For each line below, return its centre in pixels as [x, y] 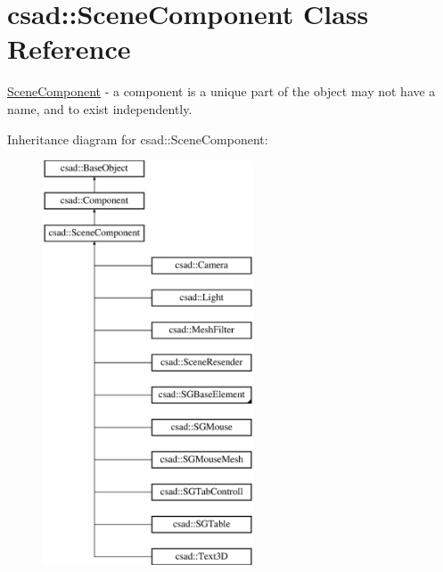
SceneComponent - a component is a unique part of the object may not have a [221, 91]
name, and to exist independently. [100, 108]
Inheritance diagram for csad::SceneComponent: [138, 139]
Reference [69, 49]
